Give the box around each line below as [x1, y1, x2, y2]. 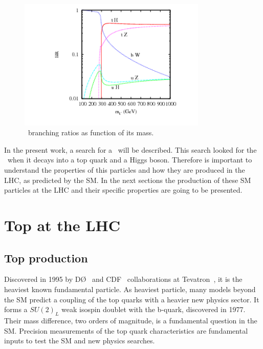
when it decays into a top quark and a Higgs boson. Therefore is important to [7, 154, 252, 165]
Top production [4, 250, 88, 265]
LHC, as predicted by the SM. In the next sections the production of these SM [4, 174, 251, 185]
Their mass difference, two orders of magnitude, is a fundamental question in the [4, 315, 257, 325]
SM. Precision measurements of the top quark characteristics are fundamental [4, 325, 248, 336]
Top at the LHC [4, 214, 121, 235]
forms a [4, 304, 28, 315]
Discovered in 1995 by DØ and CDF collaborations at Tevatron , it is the [4, 274, 243, 284]
